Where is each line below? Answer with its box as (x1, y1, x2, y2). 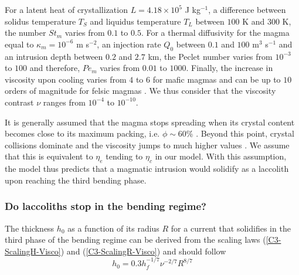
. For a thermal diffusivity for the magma (141, 26, 290, 39)
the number (5, 26, 46, 39)
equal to (5, 38, 34, 50)
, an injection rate (97, 38, 161, 50)
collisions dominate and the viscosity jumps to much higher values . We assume (5, 138, 290, 151)
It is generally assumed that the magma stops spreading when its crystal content (5, 116, 295, 128)
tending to (106, 150, 143, 162)
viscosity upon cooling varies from (5, 73, 127, 85)
